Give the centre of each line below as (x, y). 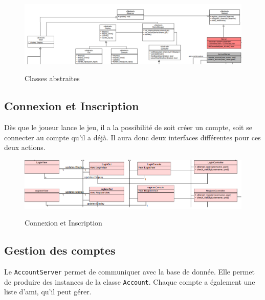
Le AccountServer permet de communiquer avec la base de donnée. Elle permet (129, 272)
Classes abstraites (52, 78)
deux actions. (25, 147)
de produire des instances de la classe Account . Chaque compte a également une (130, 281)
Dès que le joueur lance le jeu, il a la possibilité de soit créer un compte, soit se (128, 127)
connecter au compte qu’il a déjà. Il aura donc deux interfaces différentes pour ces (132, 137)
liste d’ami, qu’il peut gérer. (48, 292)
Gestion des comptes (60, 250)
